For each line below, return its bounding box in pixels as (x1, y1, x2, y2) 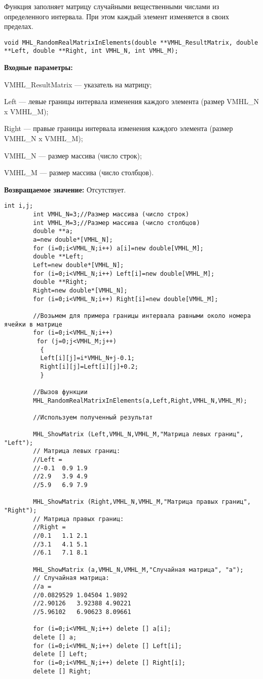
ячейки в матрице (4, 320, 62, 328)
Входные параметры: (4, 62, 73, 73)
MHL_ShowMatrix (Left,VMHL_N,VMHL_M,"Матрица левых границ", (33, 431, 244, 438)
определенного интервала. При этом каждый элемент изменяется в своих (4, 11, 229, 21)
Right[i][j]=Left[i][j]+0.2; (40, 363, 138, 370)
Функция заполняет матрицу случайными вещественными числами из (4, 1, 219, 11)
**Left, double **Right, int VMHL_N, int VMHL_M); (4, 47, 178, 55)
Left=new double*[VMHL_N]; (33, 262, 124, 269)
